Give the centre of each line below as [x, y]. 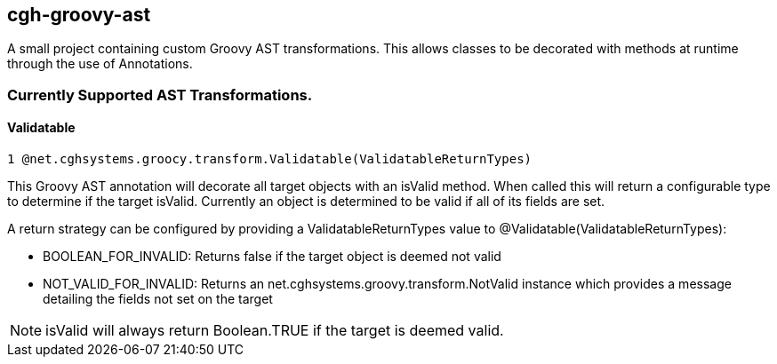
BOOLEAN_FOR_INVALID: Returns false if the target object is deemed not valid [272, 257]
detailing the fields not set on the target [158, 299]
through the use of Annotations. [100, 64]
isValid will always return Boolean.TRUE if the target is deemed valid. [275, 331]
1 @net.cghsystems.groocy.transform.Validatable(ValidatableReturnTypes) [270, 159]
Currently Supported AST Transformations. [160, 95]
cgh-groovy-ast [79, 15]
